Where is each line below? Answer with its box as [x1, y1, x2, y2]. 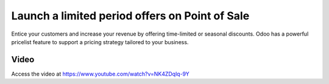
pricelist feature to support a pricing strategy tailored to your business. [11, 38, 189, 45]
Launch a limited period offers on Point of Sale [11, 9, 250, 22]
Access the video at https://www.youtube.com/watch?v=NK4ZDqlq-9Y [11, 70, 190, 77]
